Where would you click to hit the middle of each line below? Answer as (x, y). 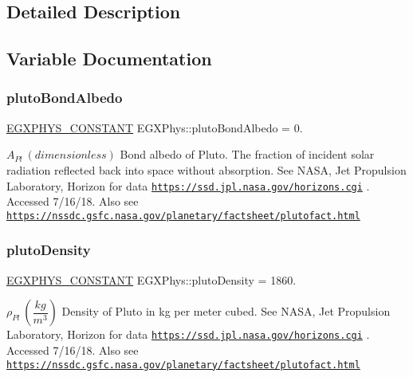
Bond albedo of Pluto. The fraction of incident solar (247, 154)
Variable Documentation (109, 59)
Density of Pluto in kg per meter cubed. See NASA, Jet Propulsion (226, 311)
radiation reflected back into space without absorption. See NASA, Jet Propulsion (206, 169)
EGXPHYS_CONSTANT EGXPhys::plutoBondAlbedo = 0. (155, 127)
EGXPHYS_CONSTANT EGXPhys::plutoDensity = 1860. (151, 279)
